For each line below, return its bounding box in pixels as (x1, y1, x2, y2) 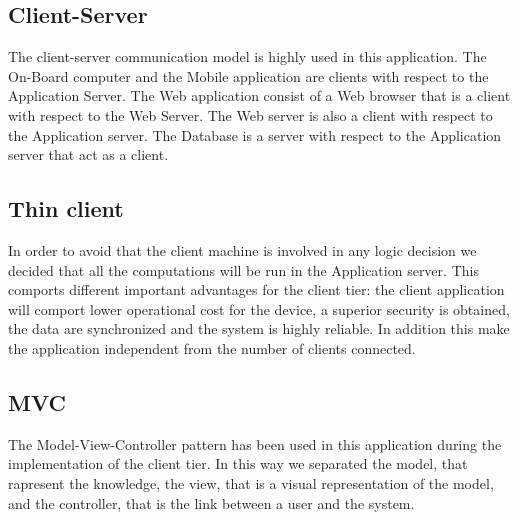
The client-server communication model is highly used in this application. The (8, 46, 487, 67)
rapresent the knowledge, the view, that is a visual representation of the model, (8, 472, 494, 493)
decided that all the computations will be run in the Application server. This (8, 259, 479, 280)
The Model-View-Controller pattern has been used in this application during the (8, 433, 502, 454)
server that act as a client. (8, 144, 169, 165)
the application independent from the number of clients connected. (8, 337, 416, 358)
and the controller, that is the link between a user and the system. (8, 492, 415, 513)
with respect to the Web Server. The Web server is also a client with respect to (8, 104, 493, 125)
